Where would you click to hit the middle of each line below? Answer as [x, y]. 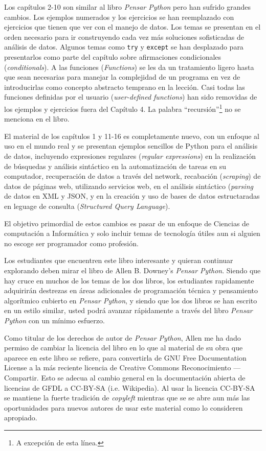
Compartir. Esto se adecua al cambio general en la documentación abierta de [125, 377]
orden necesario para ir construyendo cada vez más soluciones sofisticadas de [124, 37]
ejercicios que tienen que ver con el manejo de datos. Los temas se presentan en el [132, 27]
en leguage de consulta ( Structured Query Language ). [87, 206]
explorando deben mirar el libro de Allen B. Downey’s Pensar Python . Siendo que [132, 270]
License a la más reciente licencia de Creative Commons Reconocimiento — [123, 367]
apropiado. [21, 418]
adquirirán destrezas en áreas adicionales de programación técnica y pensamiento [131, 290]
